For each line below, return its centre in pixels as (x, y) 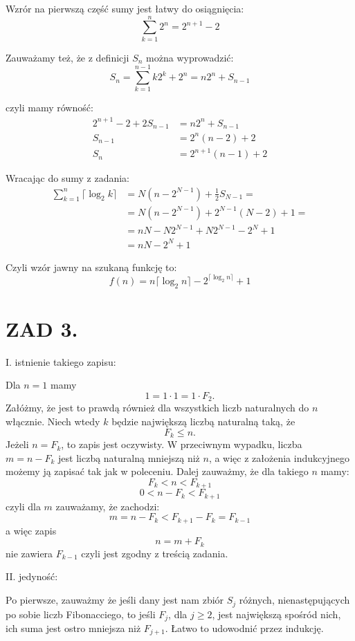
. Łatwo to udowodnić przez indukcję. (244, 628)
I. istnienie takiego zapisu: (61, 361)
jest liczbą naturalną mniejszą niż (129, 457)
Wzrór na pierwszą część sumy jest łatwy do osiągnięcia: (125, 8)
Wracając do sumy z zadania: (68, 178)
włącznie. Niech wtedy (53, 421)
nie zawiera (29, 553)
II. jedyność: (32, 576)
